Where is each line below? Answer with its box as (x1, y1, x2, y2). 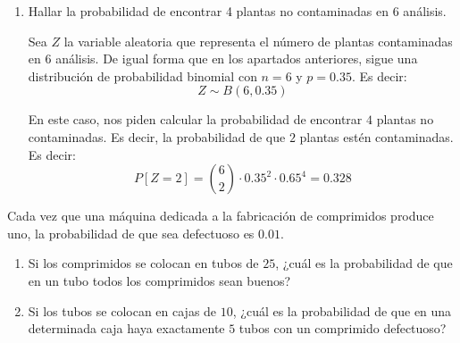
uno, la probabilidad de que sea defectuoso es (7, 223, 255, 242)
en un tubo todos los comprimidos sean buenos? (28, 271, 291, 289)
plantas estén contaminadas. (299, 127, 454, 146)
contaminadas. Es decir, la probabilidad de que (28, 127, 286, 146)
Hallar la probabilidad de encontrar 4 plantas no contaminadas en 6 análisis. (28, 2, 447, 20)
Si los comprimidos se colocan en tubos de (28, 254, 259, 272)
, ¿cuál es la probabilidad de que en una (232, 301, 452, 320)
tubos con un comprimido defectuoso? (238, 319, 447, 338)
